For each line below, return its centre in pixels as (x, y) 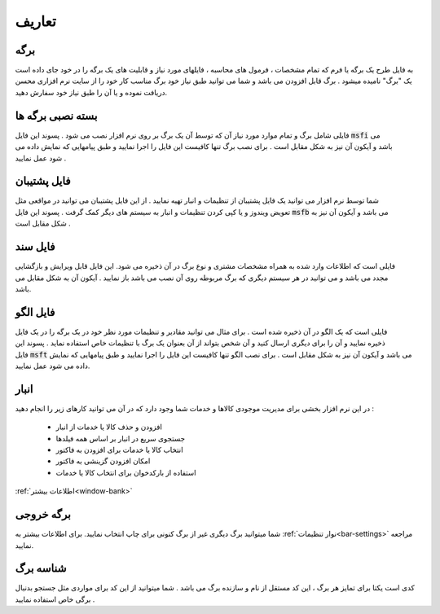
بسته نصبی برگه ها (56, 115)
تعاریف (36, 21)
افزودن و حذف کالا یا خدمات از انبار (109, 427)
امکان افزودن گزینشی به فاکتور (103, 461)
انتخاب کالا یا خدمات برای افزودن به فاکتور (119, 450)
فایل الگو (35, 312)
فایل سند (35, 247)
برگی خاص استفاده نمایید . (55, 599)
